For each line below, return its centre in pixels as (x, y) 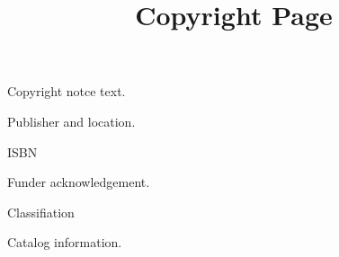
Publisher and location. (71, 121)
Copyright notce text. (67, 91)
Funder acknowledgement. (79, 182)
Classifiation (41, 212)
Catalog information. (65, 242)
